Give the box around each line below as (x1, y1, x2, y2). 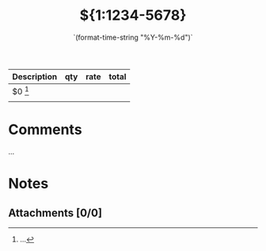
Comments (8, 121, 82, 139)
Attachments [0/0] (8, 206, 103, 219)
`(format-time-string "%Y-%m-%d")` (73, 32, 193, 42)
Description (12, 70, 58, 82)
